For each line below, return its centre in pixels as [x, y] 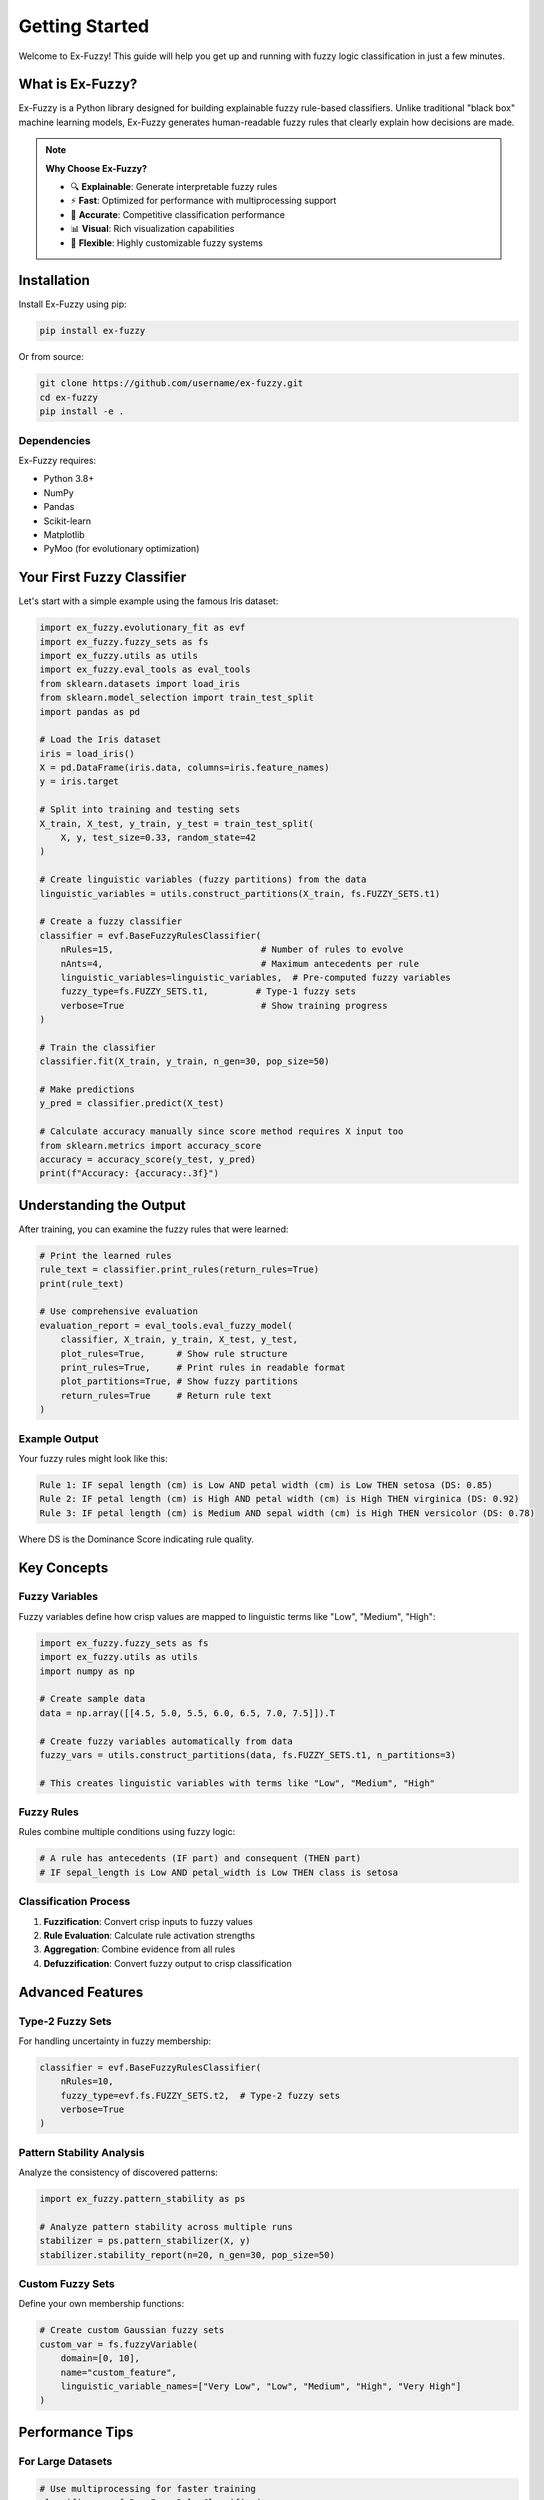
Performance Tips [76, 2431]
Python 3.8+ [69, 479]
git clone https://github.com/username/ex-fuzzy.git [171, 383]
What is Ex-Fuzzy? [78, 84]
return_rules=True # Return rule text [166, 1395]
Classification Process [74, 1902]
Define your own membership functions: [101, 2304]
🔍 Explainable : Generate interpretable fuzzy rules [174, 187]
